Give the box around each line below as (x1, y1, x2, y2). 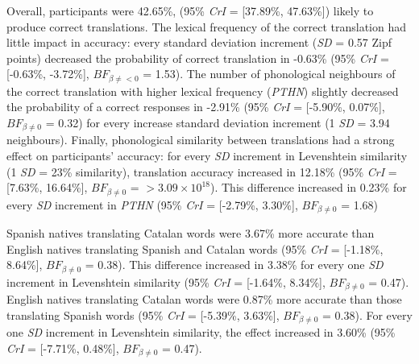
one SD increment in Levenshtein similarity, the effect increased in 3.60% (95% (6, 324, 396, 341)
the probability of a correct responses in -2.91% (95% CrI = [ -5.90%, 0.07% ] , (6, 98, 385, 115)
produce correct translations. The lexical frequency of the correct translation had (6, 18, 407, 35)
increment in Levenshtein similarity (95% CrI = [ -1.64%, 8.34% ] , (6, 273, 326, 290)
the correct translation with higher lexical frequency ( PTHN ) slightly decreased (6, 82, 399, 99)
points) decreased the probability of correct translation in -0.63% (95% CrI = (6, 49, 389, 66)
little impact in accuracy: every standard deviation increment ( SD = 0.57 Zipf (6, 34, 392, 51)
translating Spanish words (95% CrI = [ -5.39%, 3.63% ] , (6, 306, 280, 323)
